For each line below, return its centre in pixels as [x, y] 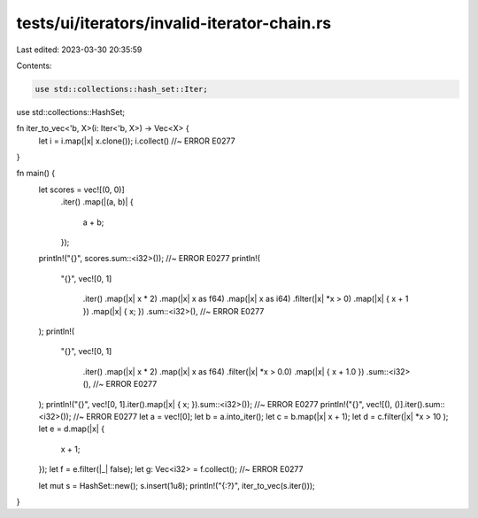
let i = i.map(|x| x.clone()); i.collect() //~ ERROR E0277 [137, 141]
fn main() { [36, 174]
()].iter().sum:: [420, 404]
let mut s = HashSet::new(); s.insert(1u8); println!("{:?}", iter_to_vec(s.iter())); [177, 485]
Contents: [34, 66]
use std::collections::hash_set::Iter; [121, 89]
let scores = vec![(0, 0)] [82, 189]
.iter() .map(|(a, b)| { [97, 202]
